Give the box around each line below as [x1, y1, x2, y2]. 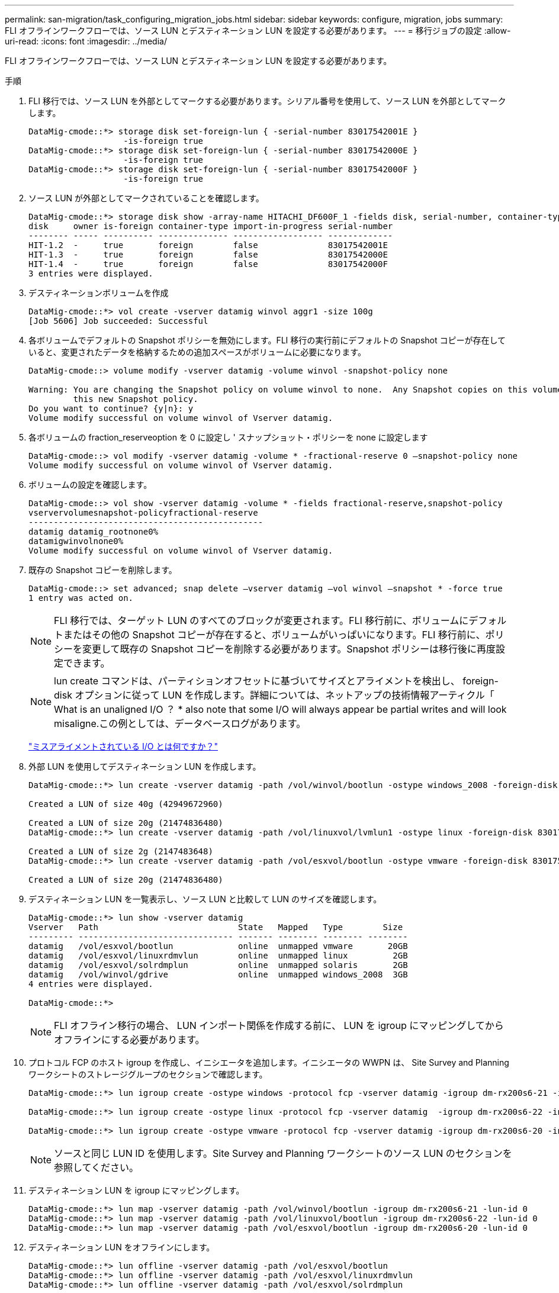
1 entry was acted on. [28, 593, 134, 603]
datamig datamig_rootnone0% [28, 527, 159, 536]
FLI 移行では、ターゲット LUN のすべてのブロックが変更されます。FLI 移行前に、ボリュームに [54, 615, 469, 626]
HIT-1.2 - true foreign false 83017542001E [28, 240, 388, 250]
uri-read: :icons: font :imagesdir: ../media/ [5, 36, 167, 46]
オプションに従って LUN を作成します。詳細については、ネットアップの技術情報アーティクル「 [75, 689, 494, 701]
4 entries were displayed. [28, 979, 153, 989]
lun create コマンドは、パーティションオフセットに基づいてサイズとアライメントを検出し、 [54, 675, 460, 687]
